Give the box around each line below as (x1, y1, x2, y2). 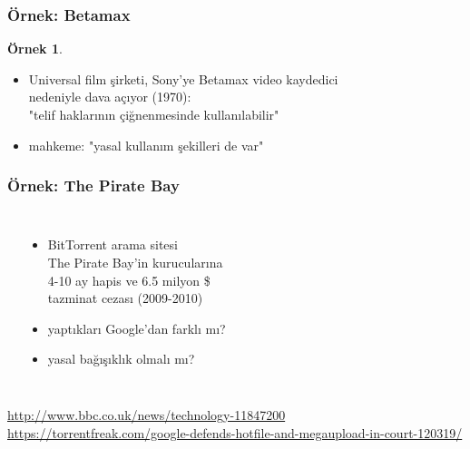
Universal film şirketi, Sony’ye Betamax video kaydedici (28, 69, 338, 88)
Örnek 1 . (7, 39, 63, 58)
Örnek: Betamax (7, 3, 131, 25)
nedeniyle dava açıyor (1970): (28, 87, 191, 106)
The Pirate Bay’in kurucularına (47, 253, 223, 271)
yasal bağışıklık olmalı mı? (47, 349, 195, 368)
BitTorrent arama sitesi (47, 235, 178, 254)
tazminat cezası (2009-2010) (47, 288, 203, 307)
